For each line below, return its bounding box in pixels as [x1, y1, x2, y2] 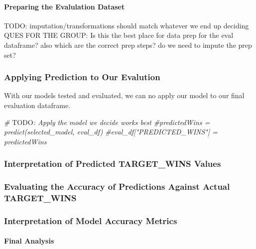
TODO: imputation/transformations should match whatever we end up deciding [4, 20, 249, 30]
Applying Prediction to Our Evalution [4, 71, 160, 83]
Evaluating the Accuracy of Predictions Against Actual [4, 180, 230, 193]
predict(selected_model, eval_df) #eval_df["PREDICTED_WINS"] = [4, 126, 218, 137]
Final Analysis [4, 236, 54, 246]
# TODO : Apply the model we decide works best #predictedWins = [4, 117, 210, 127]
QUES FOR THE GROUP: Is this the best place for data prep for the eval [4, 30, 234, 40]
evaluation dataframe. [4, 100, 71, 110]
